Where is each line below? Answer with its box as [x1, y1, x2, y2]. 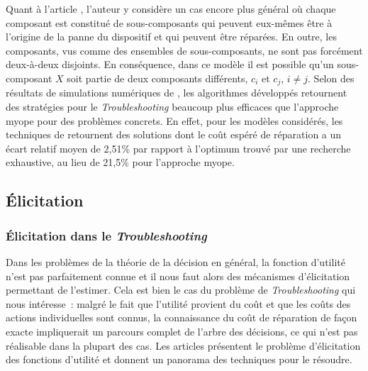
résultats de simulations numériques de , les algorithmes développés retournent [6, 85, 347, 100]
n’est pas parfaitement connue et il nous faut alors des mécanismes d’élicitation [6, 268, 350, 283]
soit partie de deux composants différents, [67, 70, 248, 85]
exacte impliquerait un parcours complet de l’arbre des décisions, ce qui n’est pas [6, 323, 358, 338]
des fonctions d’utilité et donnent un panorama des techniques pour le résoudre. [6, 352, 352, 367]
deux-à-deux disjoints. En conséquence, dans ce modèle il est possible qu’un [6, 57, 334, 72]
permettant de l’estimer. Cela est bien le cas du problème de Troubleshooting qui [6, 282, 356, 297]
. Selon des [308, 70, 355, 85]
